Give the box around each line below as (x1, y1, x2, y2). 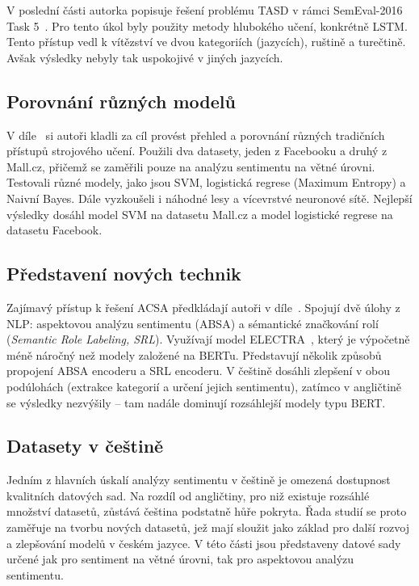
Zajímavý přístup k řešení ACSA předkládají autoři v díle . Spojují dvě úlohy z (6, 298, 400, 315)
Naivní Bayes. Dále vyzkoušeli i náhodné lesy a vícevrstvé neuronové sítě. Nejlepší (6, 189, 413, 206)
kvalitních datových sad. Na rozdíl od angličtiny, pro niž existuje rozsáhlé (6, 487, 370, 504)
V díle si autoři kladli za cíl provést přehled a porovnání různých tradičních (6, 126, 385, 143)
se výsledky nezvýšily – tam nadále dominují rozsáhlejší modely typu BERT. (6, 394, 386, 411)
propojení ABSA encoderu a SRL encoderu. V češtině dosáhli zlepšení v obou (6, 362, 391, 379)
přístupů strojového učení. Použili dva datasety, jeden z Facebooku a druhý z (6, 142, 388, 159)
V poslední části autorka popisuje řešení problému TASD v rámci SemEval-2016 (6, 2, 403, 18)
